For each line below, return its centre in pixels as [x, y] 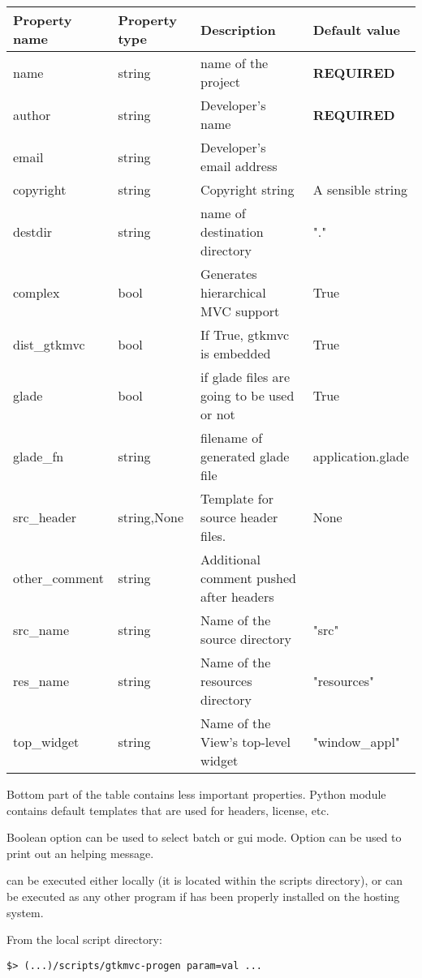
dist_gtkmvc [49, 344]
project [221, 81]
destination [232, 232]
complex [37, 292]
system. [25, 912]
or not [218, 414]
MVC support [240, 311]
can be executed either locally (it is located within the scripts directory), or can [205, 880]
